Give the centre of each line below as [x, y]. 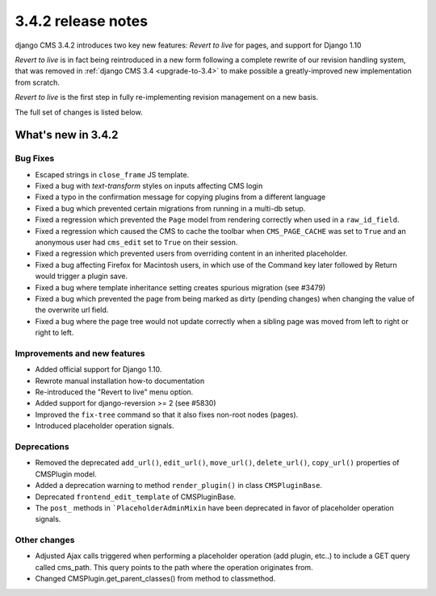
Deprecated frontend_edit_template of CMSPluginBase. [136, 497]
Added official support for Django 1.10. [99, 369]
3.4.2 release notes [82, 21]
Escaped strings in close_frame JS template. [112, 174]
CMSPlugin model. [66, 474]
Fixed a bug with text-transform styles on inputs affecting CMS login [149, 186]
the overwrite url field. [72, 310]
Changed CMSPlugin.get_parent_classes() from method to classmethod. [155, 579]
